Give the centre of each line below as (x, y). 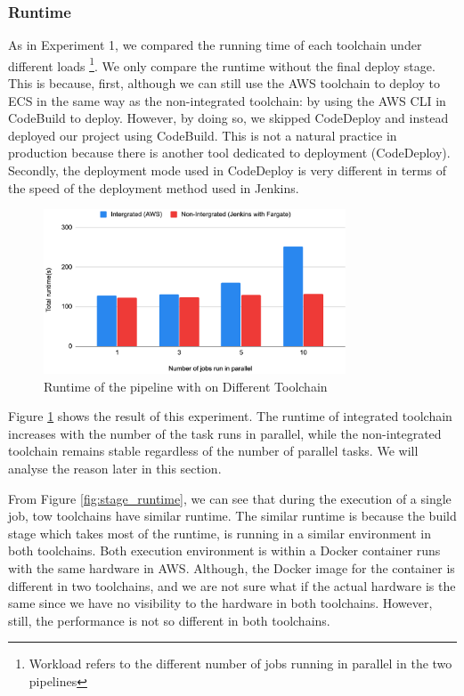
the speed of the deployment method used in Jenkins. (154, 187)
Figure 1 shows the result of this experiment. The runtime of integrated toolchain (230, 416)
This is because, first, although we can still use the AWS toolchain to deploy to (224, 83)
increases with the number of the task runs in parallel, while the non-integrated (225, 433)
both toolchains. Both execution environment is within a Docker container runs (224, 550)
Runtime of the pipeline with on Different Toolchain (186, 386)
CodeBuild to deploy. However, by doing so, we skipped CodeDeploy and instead (228, 118)
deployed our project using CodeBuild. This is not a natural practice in (203, 135)
